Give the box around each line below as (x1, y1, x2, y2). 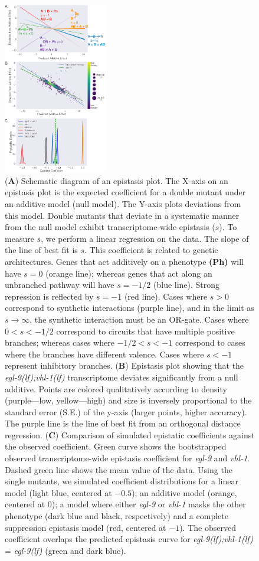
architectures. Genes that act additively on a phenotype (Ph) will (5, 255, 244, 267)
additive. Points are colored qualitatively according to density (5, 382, 227, 395)
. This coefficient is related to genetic (84, 244, 218, 256)
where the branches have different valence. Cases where (5, 347, 204, 360)
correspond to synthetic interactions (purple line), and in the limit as (5, 301, 254, 314)
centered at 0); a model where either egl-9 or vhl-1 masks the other (5, 498, 246, 510)
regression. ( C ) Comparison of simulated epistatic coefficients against (5, 428, 255, 441)
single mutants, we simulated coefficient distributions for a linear (5, 475, 238, 487)
